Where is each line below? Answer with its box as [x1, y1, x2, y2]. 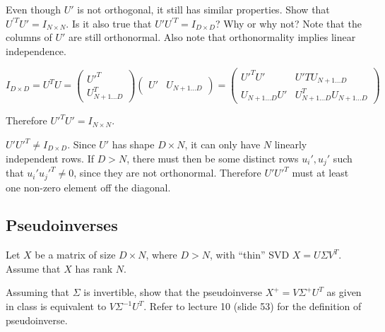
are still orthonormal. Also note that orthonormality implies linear [69, 30, 356, 45]
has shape [112, 137, 155, 151]
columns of [6, 30, 52, 45]
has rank [75, 261, 113, 275]
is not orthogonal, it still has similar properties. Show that [77, 2, 330, 16]
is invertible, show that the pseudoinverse [83, 285, 263, 300]
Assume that [6, 261, 61, 275]
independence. [6, 43, 66, 58]
